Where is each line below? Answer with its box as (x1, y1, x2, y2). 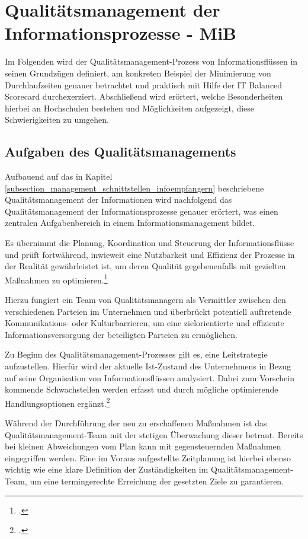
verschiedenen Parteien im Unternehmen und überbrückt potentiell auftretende (5, 305, 291, 317)
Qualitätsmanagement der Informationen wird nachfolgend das (5, 193, 232, 206)
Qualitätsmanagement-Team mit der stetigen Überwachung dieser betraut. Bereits (5, 428, 303, 441)
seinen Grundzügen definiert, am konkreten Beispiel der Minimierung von (5, 66, 271, 79)
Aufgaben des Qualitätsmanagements (5, 142, 236, 161)
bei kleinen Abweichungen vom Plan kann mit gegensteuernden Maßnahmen (5, 440, 281, 452)
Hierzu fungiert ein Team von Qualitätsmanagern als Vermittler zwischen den (5, 294, 286, 306)
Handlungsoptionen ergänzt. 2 (5, 395, 110, 409)
